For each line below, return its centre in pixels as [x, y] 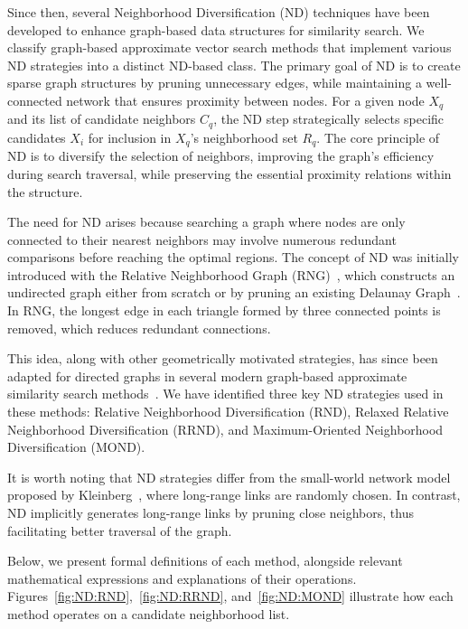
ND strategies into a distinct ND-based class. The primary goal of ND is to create [234, 65]
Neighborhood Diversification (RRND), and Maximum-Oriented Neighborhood [225, 429]
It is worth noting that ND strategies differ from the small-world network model [229, 477]
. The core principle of [378, 137]
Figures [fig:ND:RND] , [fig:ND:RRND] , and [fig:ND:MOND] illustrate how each [230, 596]
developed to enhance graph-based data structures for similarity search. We [216, 29]
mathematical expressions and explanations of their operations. [182, 578]
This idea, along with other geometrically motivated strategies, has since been [223, 358]
